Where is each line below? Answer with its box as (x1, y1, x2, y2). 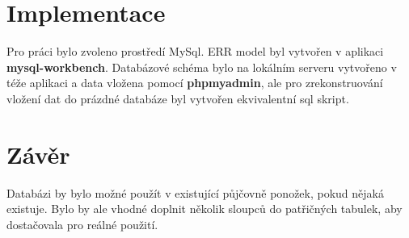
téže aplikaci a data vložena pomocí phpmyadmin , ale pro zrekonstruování (6, 74, 383, 91)
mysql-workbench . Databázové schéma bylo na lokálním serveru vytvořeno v (6, 58, 397, 75)
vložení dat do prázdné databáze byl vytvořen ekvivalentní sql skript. (6, 90, 349, 106)
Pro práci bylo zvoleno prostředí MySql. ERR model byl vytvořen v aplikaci (6, 43, 384, 60)
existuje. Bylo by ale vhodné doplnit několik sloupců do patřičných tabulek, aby (6, 200, 403, 217)
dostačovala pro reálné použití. (6, 215, 158, 232)
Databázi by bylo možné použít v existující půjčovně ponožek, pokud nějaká (6, 184, 384, 201)
